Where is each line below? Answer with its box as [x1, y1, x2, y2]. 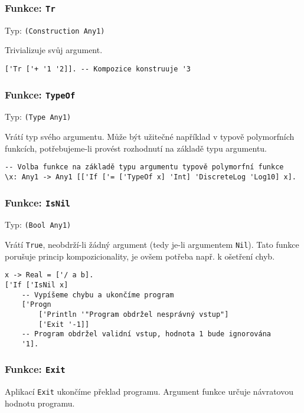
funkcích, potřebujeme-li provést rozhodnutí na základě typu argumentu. [5, 142, 267, 154]
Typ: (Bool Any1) [5, 218, 71, 231]
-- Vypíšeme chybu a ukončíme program [21, 290, 174, 299]
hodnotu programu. [5, 397, 75, 409]
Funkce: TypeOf [5, 87, 76, 101]
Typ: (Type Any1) [5, 110, 71, 123]
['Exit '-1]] [38, 320, 90, 329]
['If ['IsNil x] [5, 280, 68, 289]
